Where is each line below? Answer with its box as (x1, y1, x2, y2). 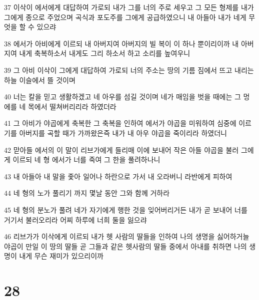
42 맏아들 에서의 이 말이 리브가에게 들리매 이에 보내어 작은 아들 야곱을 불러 (4, 144, 239, 155)
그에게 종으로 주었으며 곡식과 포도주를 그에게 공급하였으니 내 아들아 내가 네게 (4, 11, 246, 22)
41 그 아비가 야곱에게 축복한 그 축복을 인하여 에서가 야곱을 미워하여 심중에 (4, 118, 236, 128)
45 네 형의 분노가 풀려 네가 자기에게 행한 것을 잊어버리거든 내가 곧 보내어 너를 (4, 204, 247, 215)
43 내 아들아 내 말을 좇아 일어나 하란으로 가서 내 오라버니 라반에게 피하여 (4, 171, 232, 181)
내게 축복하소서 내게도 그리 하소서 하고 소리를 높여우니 (19, 48, 190, 58)
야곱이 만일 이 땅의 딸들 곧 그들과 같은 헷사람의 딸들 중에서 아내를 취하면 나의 (4, 241, 247, 251)
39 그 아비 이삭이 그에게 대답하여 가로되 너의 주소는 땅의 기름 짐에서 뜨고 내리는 (4, 64, 254, 75)
